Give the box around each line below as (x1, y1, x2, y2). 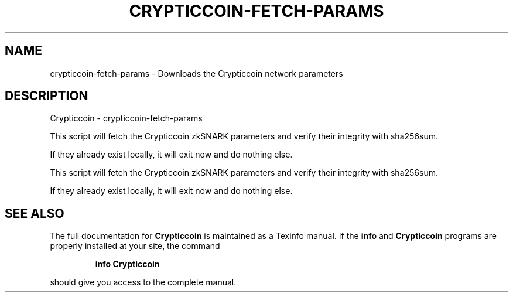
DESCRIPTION (5, 88, 88, 104)
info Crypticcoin (95, 259, 160, 269)
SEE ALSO (5, 206, 64, 221)
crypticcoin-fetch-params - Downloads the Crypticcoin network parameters (50, 68, 343, 78)
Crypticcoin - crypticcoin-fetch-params (50, 113, 203, 124)
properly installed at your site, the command (50, 241, 220, 251)
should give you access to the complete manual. (50, 277, 237, 288)
